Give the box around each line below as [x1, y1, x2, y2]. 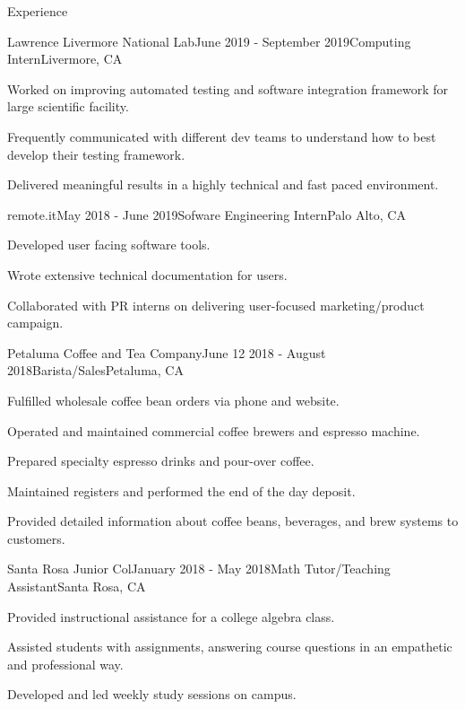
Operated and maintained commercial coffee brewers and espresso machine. [7, 421, 420, 440]
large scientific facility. [7, 97, 129, 116]
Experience [7, 2, 68, 20]
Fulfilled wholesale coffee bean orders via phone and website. [7, 390, 340, 409]
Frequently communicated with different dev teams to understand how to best [7, 127, 436, 145]
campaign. [7, 313, 64, 332]
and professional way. [7, 654, 124, 673]
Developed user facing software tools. [7, 235, 211, 254]
